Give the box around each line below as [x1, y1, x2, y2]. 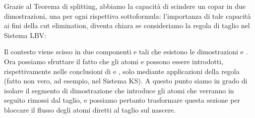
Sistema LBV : [4, 30, 47, 40]
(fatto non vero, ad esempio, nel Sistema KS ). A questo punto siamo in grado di [4, 76, 248, 86]
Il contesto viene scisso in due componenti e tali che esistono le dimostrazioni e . [4, 46, 248, 57]
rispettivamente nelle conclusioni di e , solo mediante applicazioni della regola [4, 66, 240, 76]
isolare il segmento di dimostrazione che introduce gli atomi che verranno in [4, 85, 234, 95]
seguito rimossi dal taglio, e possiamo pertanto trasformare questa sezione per [4, 95, 241, 105]
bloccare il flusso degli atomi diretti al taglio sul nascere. [4, 104, 176, 115]
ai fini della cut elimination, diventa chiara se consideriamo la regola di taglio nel [4, 20, 250, 31]
